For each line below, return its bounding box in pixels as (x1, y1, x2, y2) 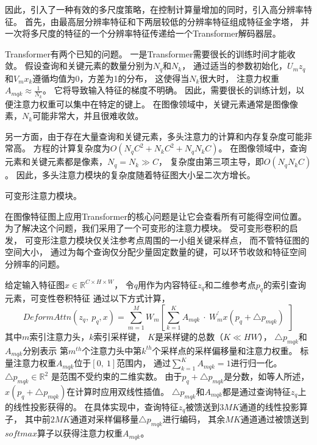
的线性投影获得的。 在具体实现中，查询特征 (5, 400, 179, 413)
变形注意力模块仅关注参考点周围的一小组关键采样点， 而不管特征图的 (33, 233, 310, 246)
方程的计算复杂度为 (33, 142, 110, 154)
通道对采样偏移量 (70, 413, 139, 425)
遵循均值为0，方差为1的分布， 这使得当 (32, 71, 190, 84)
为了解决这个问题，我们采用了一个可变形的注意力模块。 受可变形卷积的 (5, 222, 290, 234)
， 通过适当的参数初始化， (182, 59, 287, 72)
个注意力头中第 (82, 344, 142, 356)
